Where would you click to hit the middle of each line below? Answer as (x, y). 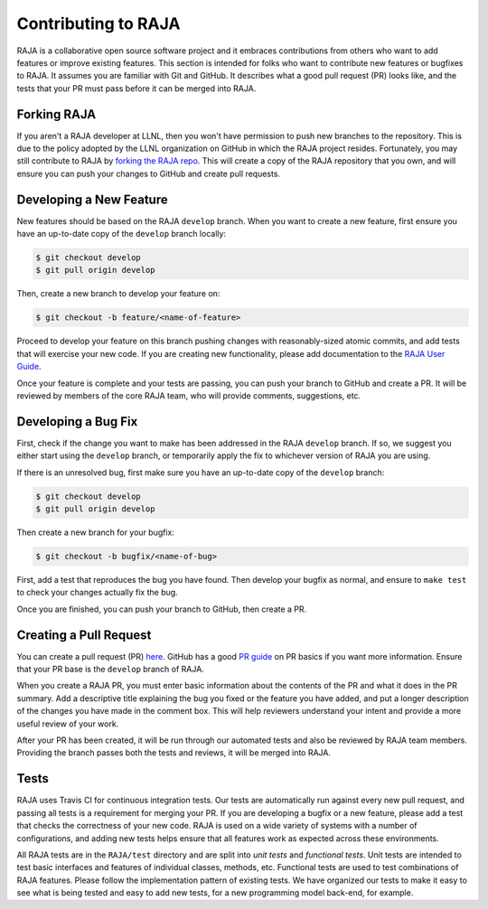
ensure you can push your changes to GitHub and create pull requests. (148, 173)
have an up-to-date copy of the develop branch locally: (121, 234)
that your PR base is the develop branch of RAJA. (111, 670)
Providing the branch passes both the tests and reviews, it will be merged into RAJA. (174, 753)
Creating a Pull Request (84, 635)
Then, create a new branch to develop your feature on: (118, 294)
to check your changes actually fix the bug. (97, 593)
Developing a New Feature (92, 199)
